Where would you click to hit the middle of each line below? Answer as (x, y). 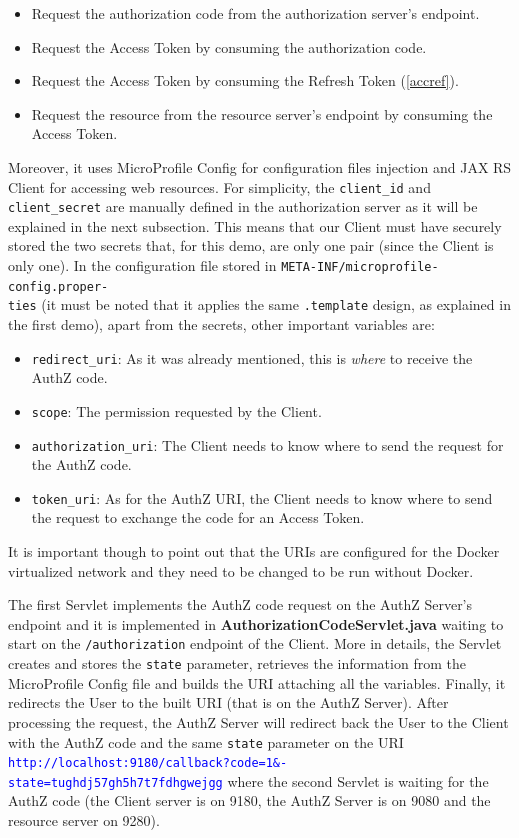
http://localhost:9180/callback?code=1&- (148, 763)
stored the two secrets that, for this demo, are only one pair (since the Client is (251, 245)
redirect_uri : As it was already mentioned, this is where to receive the (252, 357)
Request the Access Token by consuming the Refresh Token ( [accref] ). (245, 80)
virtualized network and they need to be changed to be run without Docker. (241, 570)
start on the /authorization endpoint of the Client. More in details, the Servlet (255, 643)
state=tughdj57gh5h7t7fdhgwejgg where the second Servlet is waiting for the (248, 780)
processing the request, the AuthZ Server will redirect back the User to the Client (258, 721)
